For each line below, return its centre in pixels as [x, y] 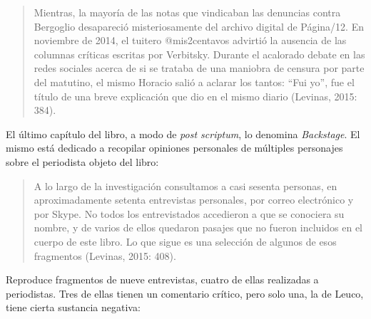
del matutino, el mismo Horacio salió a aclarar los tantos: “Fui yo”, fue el [194, 82]
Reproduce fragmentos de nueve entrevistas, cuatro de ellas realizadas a [162, 279]
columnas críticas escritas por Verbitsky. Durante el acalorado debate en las [199, 54]
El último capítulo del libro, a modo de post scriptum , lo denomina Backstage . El [183, 134]
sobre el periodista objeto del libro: [82, 161]
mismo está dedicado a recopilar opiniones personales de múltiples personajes [174, 148]
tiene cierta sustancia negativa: [73, 307]
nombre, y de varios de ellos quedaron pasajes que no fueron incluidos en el [198, 228]
